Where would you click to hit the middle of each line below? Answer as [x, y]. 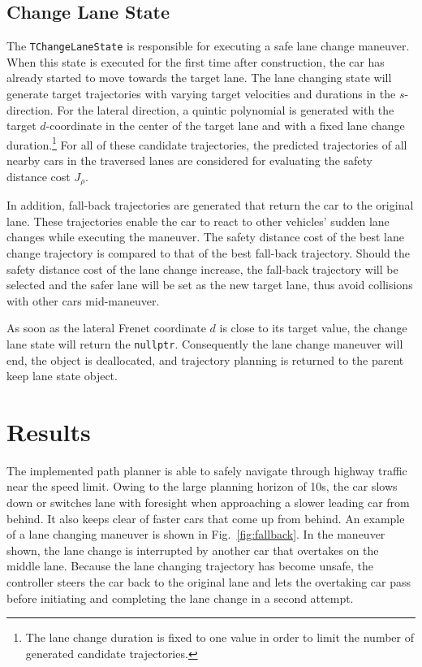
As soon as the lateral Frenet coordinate [106, 328]
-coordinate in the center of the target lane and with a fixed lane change [225, 126]
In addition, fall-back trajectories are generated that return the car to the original [210, 205]
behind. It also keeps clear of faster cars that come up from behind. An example [206, 518]
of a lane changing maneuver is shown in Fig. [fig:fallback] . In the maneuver [196, 534]
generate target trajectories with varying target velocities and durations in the [201, 94]
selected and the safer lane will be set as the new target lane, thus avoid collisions [210, 285]
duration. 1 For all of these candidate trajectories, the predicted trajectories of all [207, 143]
